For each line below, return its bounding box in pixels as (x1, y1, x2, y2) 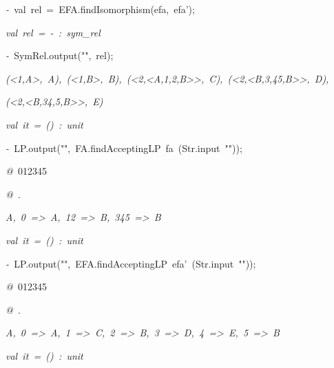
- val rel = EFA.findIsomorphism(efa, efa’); (6, 2, 195, 16)
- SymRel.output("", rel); (6, 48, 114, 63)
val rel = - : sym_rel (6, 25, 101, 39)
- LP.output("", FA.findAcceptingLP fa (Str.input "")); (6, 140, 242, 155)
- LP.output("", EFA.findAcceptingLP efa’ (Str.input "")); (6, 256, 256, 270)
